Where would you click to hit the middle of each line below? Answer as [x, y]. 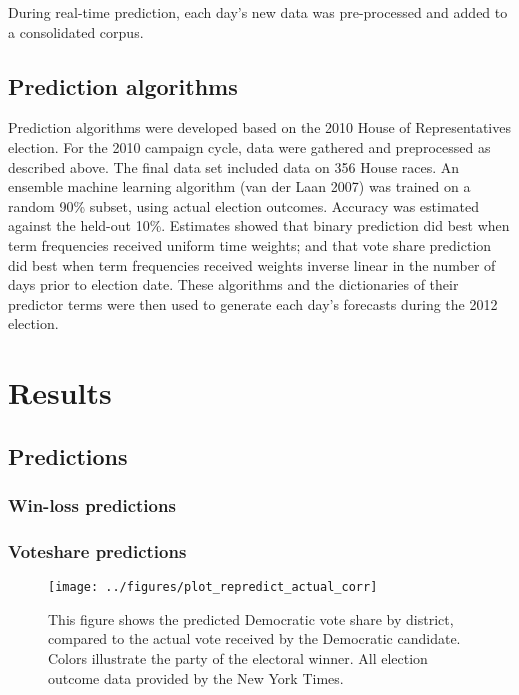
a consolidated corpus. [76, 31]
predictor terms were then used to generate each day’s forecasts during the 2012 [253, 303]
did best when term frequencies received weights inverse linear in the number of [252, 264]
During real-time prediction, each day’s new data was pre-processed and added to [258, 12]
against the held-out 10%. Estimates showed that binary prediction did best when [259, 225]
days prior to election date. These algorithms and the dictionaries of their [233, 284]
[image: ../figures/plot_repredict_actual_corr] [213, 587]
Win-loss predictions [92, 505]
